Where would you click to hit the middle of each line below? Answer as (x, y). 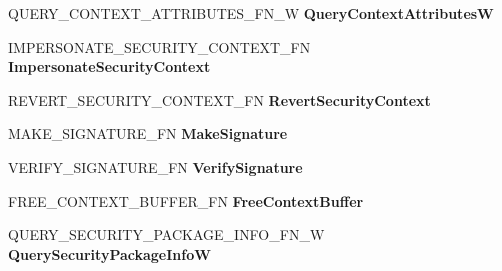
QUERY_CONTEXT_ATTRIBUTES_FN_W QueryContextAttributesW (251, 13)
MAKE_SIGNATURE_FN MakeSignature (148, 133)
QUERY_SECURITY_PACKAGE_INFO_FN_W (166, 234)
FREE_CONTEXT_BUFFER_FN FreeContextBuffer (186, 200)
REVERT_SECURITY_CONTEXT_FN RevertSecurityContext (219, 99)
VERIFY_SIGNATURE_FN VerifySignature (155, 166)
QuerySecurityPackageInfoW (109, 253)
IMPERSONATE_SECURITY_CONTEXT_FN (159, 46)
